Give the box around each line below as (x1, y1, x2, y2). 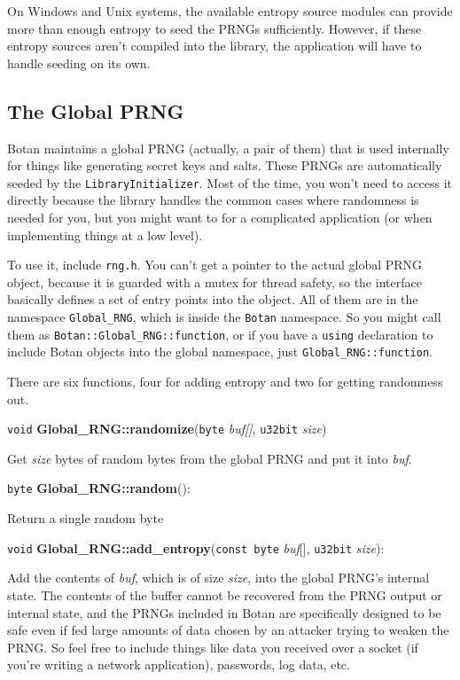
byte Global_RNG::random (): (7, 479, 191, 497)
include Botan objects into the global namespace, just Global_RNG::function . (7, 342, 433, 361)
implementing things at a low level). (7, 225, 203, 244)
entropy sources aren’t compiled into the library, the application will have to (7, 36, 422, 55)
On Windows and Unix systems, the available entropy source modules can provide (7, 2, 453, 20)
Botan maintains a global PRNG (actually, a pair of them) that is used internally (7, 138, 449, 157)
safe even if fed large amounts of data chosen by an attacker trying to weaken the (7, 621, 449, 639)
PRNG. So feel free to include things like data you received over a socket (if (7, 637, 418, 656)
